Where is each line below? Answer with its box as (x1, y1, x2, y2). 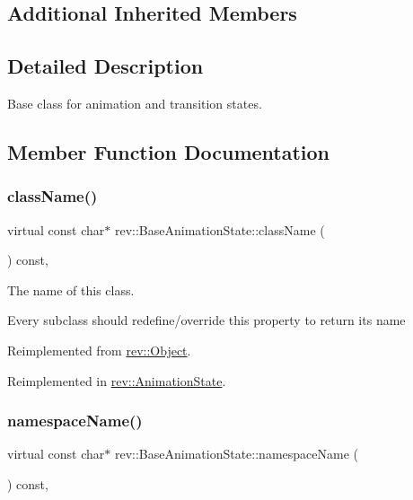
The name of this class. (7, 280, 135, 299)
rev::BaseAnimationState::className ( (114, 220, 325, 239)
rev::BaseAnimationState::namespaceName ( (114, 444, 358, 463)
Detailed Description (7, 52, 204, 80)
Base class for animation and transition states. (7, 93, 262, 112)
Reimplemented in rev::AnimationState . (7, 371, 226, 390)
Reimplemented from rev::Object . (7, 340, 191, 359)
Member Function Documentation (7, 137, 330, 165)
